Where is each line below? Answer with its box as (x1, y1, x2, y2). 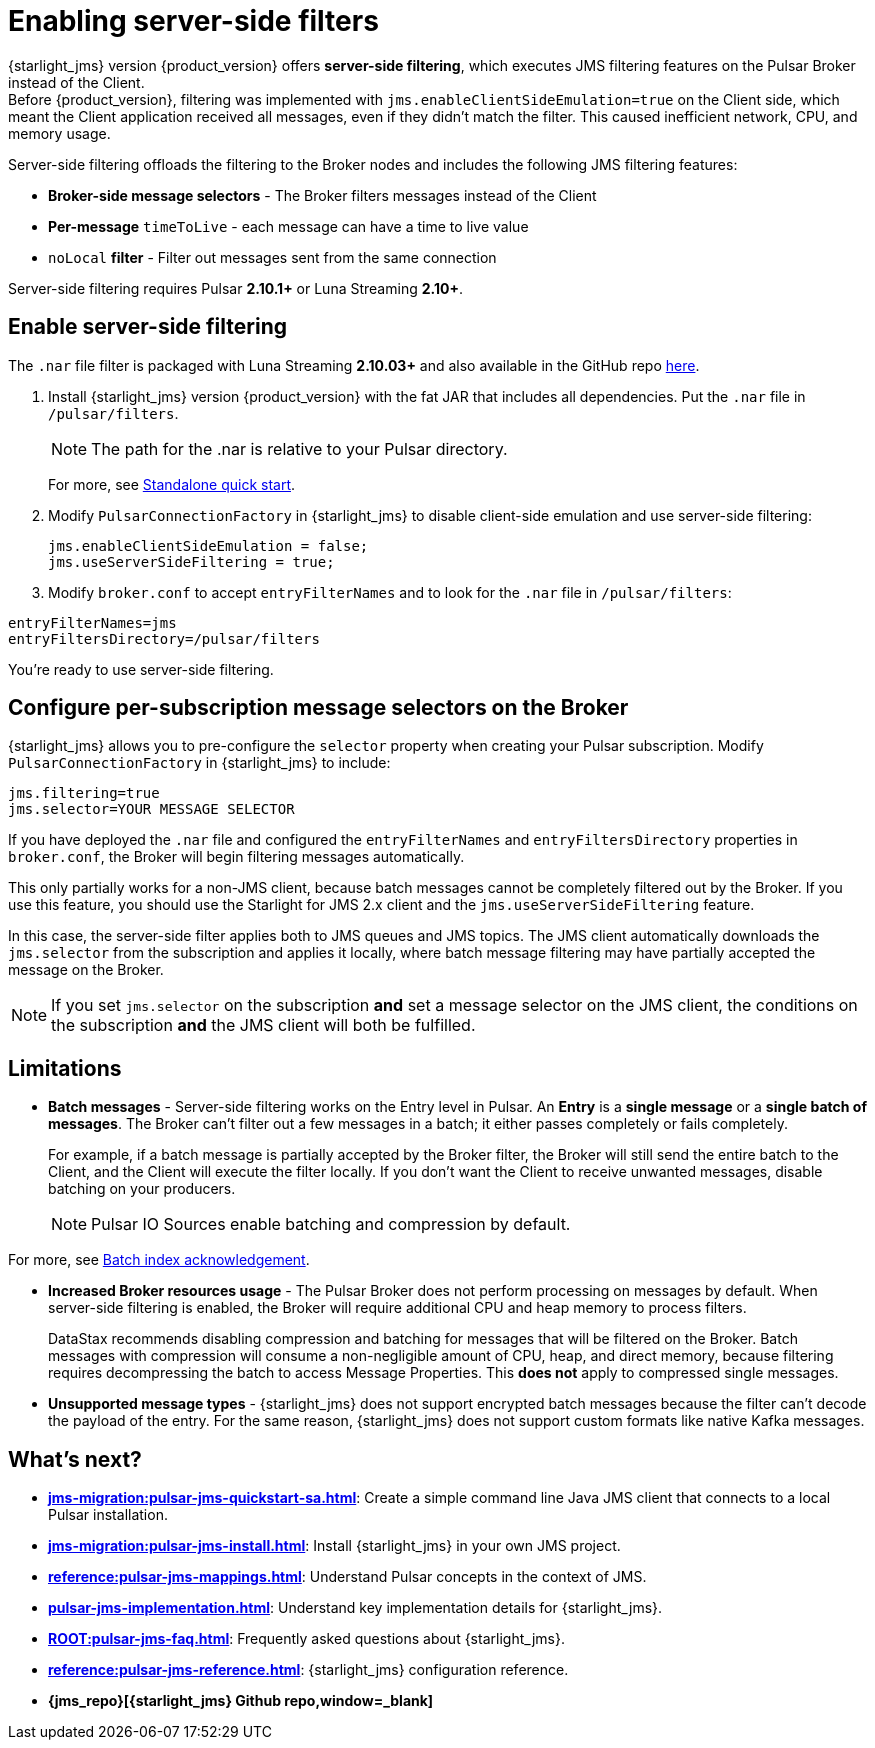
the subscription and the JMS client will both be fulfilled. (51, 1015, 476, 1036)
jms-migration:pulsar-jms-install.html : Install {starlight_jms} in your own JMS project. (48, 1537, 621, 1555)
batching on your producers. (48, 1180, 236, 1198)
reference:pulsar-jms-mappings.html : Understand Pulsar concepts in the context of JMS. (48, 1568, 647, 1586)
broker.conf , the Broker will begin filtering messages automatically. (8, 848, 465, 866)
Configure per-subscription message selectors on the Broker (8, 695, 629, 721)
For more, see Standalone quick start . (48, 475, 296, 493)
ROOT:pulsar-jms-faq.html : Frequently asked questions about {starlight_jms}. (48, 1630, 566, 1648)
